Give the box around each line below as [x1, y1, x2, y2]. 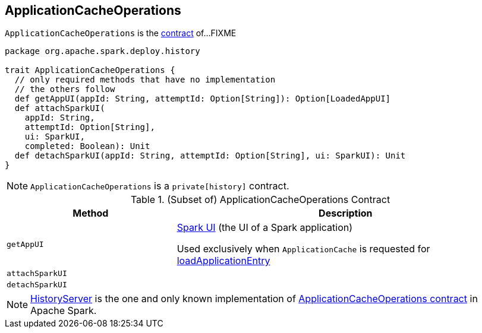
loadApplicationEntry [177, 255, 270, 267]
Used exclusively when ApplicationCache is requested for [177, 243, 430, 255]
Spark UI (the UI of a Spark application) [177, 221, 353, 234]
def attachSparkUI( [14, 103, 105, 113]
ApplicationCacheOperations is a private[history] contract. [30, 180, 289, 192]
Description [319, 207, 373, 220]
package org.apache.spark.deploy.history [5, 46, 200, 56]
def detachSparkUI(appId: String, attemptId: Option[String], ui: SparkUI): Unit [14, 151, 406, 161]
